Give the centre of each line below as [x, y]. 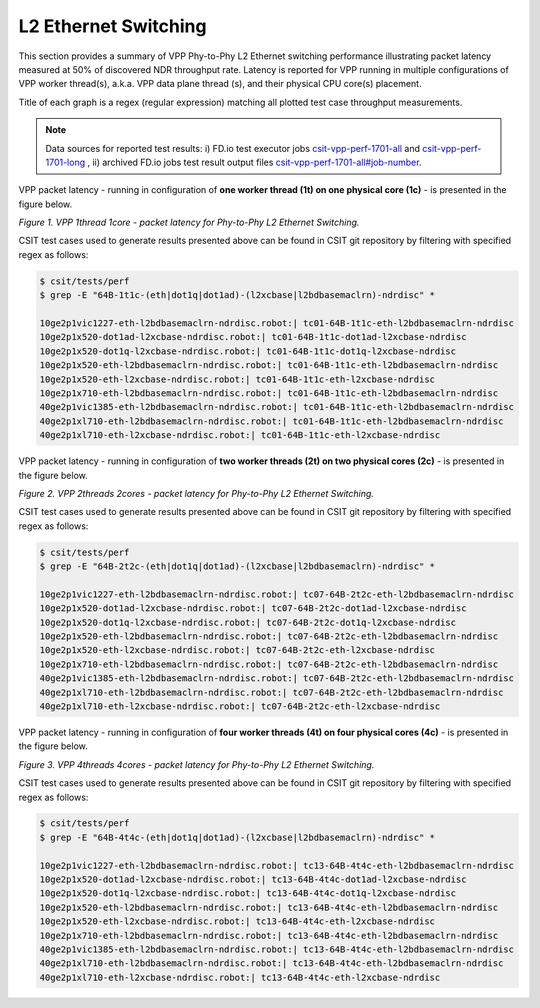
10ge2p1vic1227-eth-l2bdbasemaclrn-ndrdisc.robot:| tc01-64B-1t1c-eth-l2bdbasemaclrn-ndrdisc [277, 323]
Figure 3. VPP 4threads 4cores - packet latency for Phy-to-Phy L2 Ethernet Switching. [196, 764]
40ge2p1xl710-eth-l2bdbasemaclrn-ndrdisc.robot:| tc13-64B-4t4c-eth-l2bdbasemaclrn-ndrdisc [271, 963]
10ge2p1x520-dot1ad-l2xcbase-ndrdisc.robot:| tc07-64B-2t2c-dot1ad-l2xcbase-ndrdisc [253, 608]
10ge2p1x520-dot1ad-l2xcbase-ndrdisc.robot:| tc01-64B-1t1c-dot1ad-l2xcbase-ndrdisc [253, 337]
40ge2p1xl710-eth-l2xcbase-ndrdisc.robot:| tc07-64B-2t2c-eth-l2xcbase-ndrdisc [240, 706]
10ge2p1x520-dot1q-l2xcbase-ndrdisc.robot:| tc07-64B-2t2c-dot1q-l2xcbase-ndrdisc [248, 622]
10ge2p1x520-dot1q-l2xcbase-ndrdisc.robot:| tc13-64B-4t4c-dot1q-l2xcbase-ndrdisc [248, 893]
